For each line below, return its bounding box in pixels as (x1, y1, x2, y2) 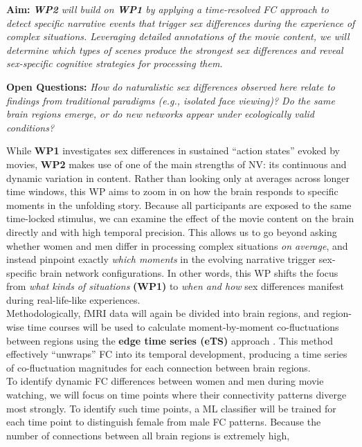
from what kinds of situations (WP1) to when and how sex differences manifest (6, 279, 345, 293)
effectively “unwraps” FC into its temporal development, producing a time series (6, 347, 347, 361)
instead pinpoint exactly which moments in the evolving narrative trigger (6, 252, 316, 266)
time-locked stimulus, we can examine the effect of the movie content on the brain (6, 211, 354, 226)
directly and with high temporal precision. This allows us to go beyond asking (6, 224, 337, 239)
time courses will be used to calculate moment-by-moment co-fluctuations (27, 320, 339, 334)
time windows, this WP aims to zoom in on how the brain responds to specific (6, 184, 338, 199)
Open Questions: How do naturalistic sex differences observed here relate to (6, 79, 335, 93)
